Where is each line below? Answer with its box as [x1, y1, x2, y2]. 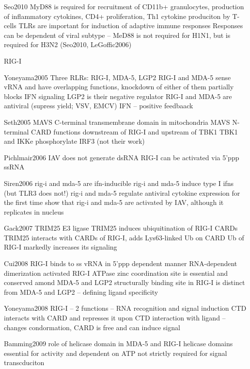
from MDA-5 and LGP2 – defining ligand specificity [4, 286, 158, 297]
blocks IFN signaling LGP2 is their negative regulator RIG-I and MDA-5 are [4, 91, 232, 101]
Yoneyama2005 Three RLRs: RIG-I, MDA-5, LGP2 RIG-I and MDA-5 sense [4, 72, 231, 82]
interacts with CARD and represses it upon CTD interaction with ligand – [4, 313, 226, 323]
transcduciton [4, 357, 45, 368]
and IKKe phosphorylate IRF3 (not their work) [4, 136, 145, 146]
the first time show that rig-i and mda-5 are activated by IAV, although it [4, 197, 224, 207]
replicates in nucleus [4, 206, 64, 217]
